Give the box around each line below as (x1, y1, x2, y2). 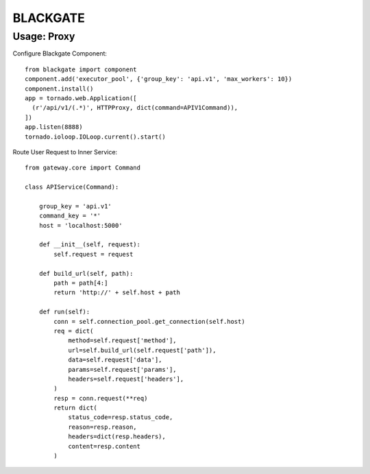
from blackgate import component (25, 65, 137, 73)
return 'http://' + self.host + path (53, 289, 181, 296)
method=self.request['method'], (68, 337, 177, 344)
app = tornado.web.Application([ (25, 94, 137, 102)
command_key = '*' (38, 212, 101, 220)
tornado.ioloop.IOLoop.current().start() (25, 132, 166, 141)
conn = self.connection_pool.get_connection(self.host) (53, 318, 246, 325)
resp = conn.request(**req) (53, 394, 148, 402)
